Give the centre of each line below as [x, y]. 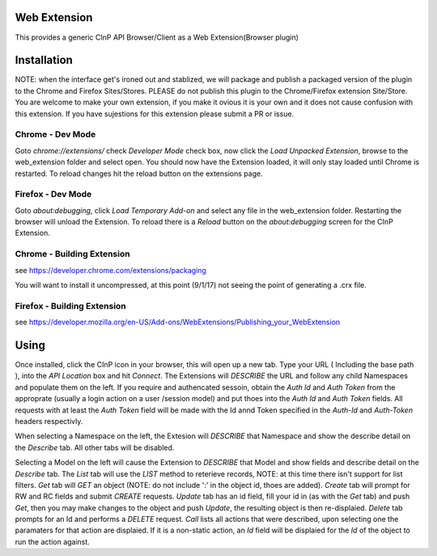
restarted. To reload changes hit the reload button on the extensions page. [139, 173]
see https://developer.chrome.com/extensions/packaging [110, 270]
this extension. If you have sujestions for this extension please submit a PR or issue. [155, 113]
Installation [44, 60]
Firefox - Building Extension [71, 306]
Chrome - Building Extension [72, 254]
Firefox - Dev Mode [53, 195]
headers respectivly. [49, 421]
